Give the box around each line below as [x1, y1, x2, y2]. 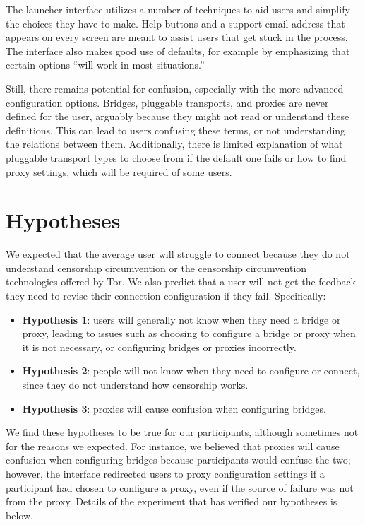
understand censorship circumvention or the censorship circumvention [6, 260, 307, 275]
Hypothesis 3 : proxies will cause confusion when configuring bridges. [22, 401, 326, 415]
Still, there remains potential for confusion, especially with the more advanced [6, 81, 344, 95]
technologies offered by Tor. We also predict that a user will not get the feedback [6, 274, 356, 289]
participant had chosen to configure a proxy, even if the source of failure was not [6, 480, 354, 495]
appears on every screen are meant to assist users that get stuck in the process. [6, 30, 348, 45]
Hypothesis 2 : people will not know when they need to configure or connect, [22, 363, 360, 378]
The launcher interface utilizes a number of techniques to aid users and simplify [6, 2, 350, 16]
